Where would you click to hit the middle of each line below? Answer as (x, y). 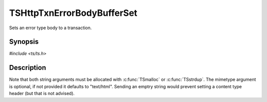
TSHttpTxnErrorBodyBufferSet (73, 13)
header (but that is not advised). (42, 94)
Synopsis (24, 42)
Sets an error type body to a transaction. (50, 28)
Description (28, 68)
